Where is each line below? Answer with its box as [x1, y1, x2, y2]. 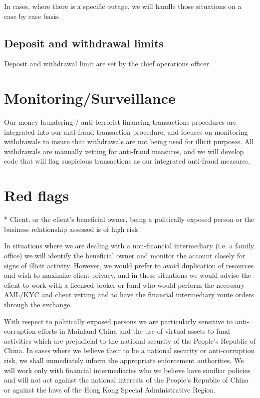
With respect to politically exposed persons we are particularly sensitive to [4, 316, 233, 326]
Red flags [4, 185, 69, 205]
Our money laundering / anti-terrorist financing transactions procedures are [4, 117, 237, 127]
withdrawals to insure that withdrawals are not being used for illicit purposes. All [4, 136, 254, 147]
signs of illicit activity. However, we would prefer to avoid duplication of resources [4, 260, 254, 270]
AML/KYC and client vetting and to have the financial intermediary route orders [4, 289, 254, 300]
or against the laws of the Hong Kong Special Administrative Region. [4, 384, 216, 395]
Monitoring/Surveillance [4, 88, 176, 108]
